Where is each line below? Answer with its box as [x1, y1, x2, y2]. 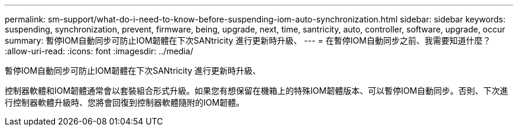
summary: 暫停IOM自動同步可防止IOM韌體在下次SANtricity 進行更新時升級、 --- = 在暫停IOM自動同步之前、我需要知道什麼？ [5, 35, 491, 45]
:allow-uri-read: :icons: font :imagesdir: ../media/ [5, 46, 193, 56]
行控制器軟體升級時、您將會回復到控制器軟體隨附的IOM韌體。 [5, 97, 245, 107]
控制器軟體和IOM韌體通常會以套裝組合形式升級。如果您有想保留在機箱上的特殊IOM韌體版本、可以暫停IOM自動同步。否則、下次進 [5, 86, 509, 96]
